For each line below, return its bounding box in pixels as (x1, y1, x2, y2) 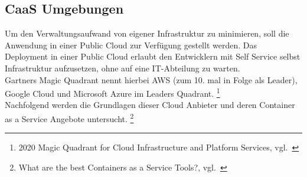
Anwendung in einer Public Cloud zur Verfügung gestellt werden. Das (5, 38, 257, 51)
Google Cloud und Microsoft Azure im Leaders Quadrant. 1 (5, 86, 220, 99)
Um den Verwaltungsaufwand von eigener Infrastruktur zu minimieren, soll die (5, 27, 289, 40)
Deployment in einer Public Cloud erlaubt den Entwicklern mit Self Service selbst (5, 50, 301, 63)
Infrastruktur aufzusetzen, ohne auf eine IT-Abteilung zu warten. (5, 61, 240, 74)
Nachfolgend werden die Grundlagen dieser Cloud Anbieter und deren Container (5, 99, 295, 111)
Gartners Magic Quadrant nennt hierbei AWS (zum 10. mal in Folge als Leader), (5, 73, 298, 86)
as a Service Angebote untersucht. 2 (5, 111, 134, 124)
